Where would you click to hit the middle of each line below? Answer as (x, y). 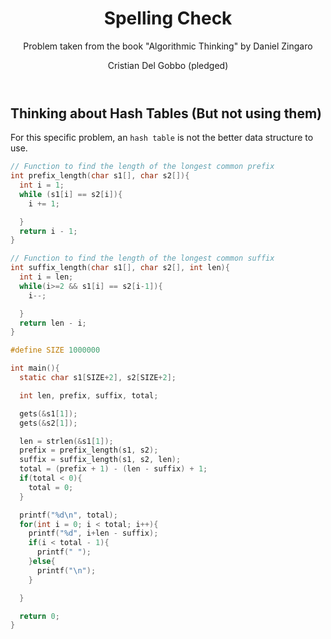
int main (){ (35, 368)
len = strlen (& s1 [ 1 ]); (66, 441)
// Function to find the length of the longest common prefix (142, 167)
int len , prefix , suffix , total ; (89, 395)
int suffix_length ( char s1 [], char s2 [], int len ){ (120, 268)
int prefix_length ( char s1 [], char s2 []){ (100, 176)
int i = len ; (46, 277)
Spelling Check (168, 18)
